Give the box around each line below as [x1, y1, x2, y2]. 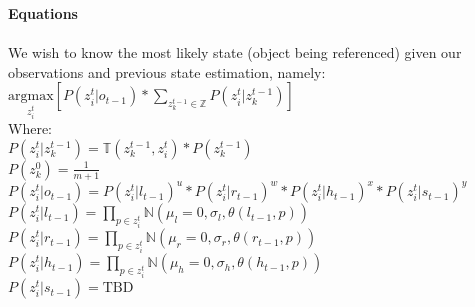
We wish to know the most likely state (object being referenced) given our [8, 42, 462, 63]
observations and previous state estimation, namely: [8, 61, 326, 82]
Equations [8, 3, 78, 23]
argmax [8, 89, 54, 104]
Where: [8, 118, 52, 139]
